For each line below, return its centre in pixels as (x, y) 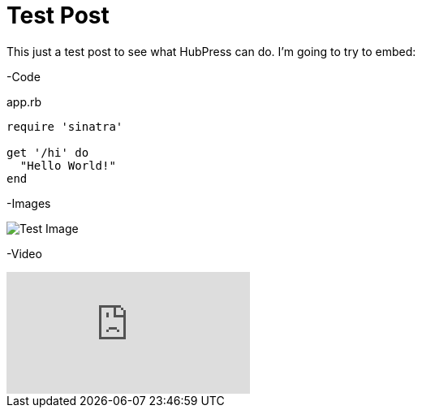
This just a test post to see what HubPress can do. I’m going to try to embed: (211, 51)
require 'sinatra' (65, 126)
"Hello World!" (68, 165)
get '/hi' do (48, 152)
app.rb (24, 101)
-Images (29, 203)
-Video (24, 253)
